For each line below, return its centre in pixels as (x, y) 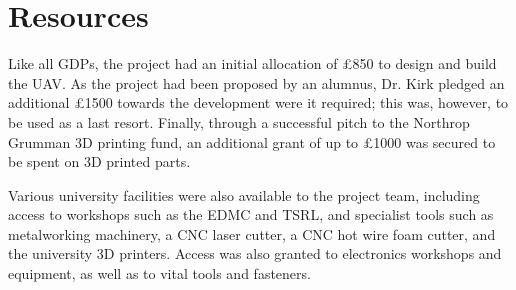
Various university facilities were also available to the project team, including (244, 194)
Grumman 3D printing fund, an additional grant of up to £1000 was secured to (252, 141)
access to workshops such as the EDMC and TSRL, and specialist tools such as (251, 214)
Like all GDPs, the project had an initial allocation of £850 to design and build (252, 63)
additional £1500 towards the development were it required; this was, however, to (258, 102)
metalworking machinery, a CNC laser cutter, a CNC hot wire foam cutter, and (252, 233)
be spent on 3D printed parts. (99, 161)
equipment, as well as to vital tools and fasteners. (159, 273)
